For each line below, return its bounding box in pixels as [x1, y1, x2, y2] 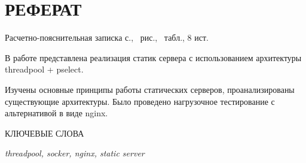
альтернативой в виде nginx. [5, 107, 108, 119]
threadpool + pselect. [5, 63, 84, 76]
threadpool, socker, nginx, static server [5, 147, 145, 159]
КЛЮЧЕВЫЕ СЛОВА [5, 126, 84, 139]
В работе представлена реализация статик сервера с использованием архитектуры [5, 51, 302, 64]
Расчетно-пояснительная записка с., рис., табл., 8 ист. [5, 31, 209, 44]
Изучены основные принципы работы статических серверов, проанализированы [5, 83, 295, 95]
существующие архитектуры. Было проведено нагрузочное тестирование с [5, 95, 275, 107]
